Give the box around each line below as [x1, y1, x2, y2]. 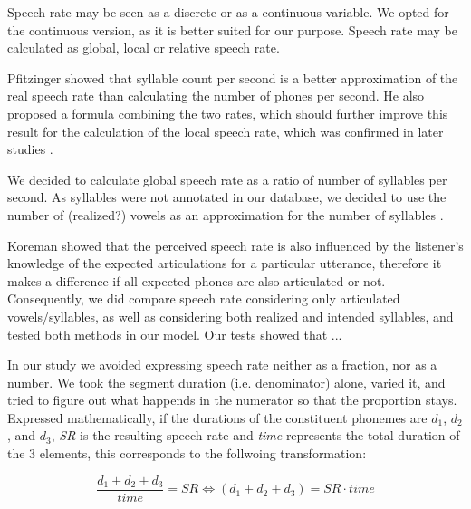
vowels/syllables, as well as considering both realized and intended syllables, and [7, 306, 454, 325]
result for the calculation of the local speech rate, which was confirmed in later [7, 121, 444, 140]
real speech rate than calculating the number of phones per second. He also [7, 86, 425, 105]
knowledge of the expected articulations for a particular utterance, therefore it [7, 254, 442, 273]
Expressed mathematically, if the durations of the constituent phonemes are [7, 408, 428, 427]
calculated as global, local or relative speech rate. [7, 38, 280, 57]
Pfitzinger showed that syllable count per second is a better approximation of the [7, 68, 458, 87]
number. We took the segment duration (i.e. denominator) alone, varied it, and [7, 372, 446, 391]
